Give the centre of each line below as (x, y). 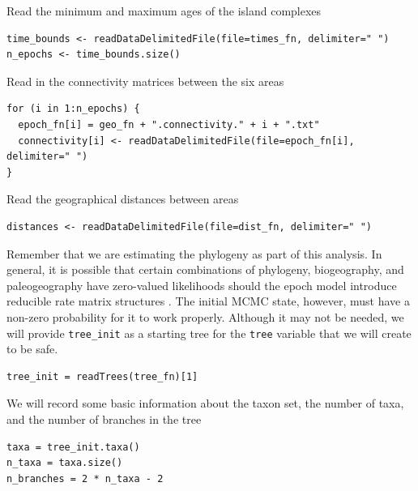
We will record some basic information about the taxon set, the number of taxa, (205, 403)
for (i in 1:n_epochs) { (73, 109)
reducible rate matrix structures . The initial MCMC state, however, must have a (208, 301)
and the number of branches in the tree (104, 418)
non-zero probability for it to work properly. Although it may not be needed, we (205, 316)
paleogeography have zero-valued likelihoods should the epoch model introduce (202, 285)
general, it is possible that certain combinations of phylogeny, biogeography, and (205, 269)
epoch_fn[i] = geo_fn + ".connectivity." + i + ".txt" (169, 124)
